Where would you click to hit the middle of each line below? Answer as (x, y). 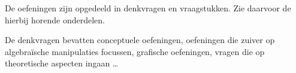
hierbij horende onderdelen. (55, 19)
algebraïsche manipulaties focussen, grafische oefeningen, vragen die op (135, 51)
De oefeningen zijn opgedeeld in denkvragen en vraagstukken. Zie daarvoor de (148, 8)
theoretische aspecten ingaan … (62, 63)
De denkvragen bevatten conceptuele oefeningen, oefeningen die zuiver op (140, 40)
